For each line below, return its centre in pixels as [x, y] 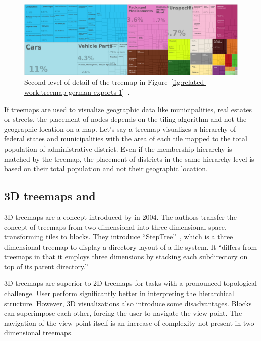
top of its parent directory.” [46, 266]
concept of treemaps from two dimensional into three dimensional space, [115, 227]
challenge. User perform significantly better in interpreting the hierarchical [119, 293]
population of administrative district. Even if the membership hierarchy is [118, 148]
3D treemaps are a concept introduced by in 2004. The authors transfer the [120, 216]
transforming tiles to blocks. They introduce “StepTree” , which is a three [119, 237]
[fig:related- [188, 82]
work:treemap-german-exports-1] [74, 92]
